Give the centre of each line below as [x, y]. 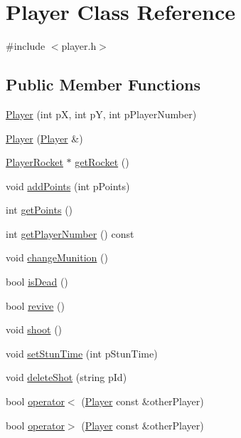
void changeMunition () [57, 257]
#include [26, 46]
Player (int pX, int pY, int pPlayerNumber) [101, 114]
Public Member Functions [103, 84]
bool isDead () [37, 282]
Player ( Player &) [44, 138]
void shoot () [34, 329]
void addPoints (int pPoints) [68, 186]
